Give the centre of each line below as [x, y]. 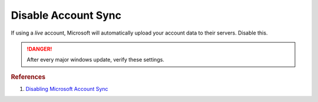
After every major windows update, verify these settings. [96, 60]
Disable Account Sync [66, 15]
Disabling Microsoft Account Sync [67, 89]
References [28, 77]
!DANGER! [39, 49]
